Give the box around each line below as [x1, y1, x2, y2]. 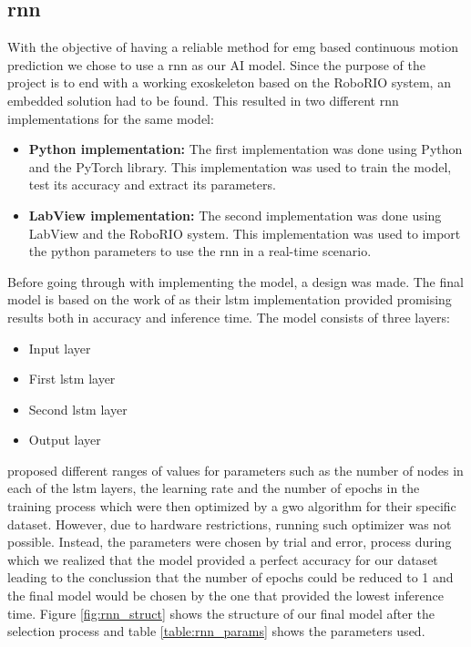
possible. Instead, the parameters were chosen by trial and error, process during [7, 532, 452, 551]
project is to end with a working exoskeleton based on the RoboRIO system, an [7, 73, 451, 92]
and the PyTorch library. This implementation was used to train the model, [28, 157, 452, 176]
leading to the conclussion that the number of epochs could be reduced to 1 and [7, 568, 454, 587]
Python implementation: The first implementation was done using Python [28, 139, 463, 159]
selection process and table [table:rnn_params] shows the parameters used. [7, 621, 425, 641]
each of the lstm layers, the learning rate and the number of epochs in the [7, 478, 420, 498]
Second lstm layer [28, 399, 128, 418]
